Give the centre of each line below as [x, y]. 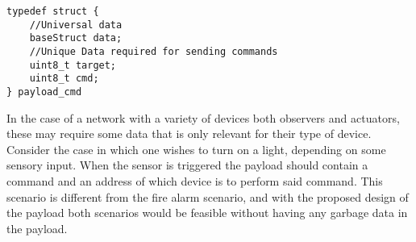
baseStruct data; [76, 38]
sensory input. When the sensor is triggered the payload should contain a [187, 165]
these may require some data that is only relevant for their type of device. [189, 134]
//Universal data [76, 25]
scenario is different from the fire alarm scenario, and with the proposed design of [208, 196]
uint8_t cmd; [64, 79]
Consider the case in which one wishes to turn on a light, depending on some [196, 149]
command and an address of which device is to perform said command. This [195, 180]
